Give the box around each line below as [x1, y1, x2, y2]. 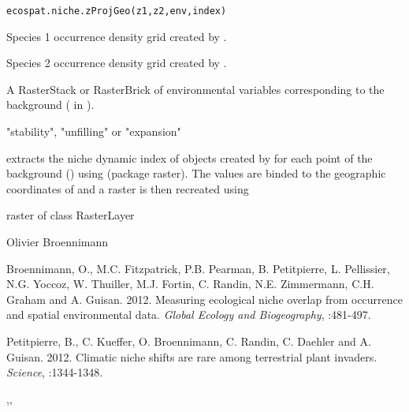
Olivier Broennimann [6, 234, 109, 249]
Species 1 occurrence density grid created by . [6, 28, 227, 44]
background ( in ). [6, 96, 95, 113]
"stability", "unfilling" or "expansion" [6, 123, 181, 140]
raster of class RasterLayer [6, 207, 135, 223]
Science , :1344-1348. [6, 364, 103, 380]
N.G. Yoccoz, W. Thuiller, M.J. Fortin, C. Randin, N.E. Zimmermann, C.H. [6, 275, 374, 292]
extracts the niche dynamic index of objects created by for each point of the [6, 149, 373, 166]
